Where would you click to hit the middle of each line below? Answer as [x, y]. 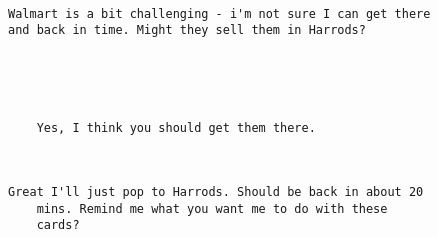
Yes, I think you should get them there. [176, 127]
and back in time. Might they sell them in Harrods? [187, 30]
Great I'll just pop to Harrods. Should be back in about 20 [216, 191]
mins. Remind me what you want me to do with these [212, 208]
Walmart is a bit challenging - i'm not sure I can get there [219, 13]
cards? [58, 225]
